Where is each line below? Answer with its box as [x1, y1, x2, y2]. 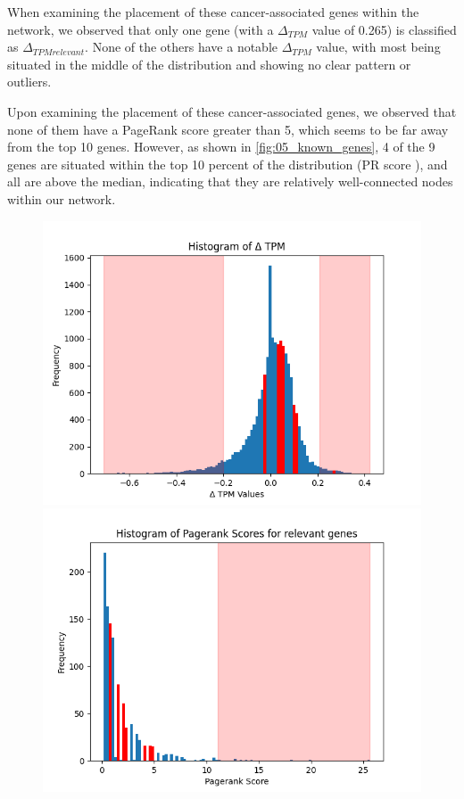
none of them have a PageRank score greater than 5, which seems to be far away [7, 119, 449, 138]
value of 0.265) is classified [311, 20, 457, 38]
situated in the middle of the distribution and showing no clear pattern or [7, 54, 411, 73]
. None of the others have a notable [85, 37, 278, 56]
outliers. [7, 72, 52, 91]
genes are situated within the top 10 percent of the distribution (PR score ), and [7, 154, 448, 173]
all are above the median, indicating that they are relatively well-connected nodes [7, 172, 453, 191]
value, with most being [316, 37, 441, 56]
